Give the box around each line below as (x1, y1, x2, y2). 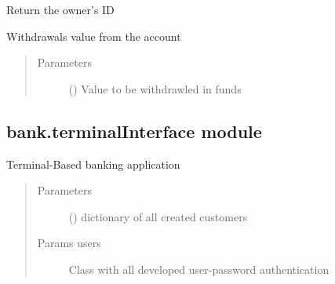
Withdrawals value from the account (6, 27, 181, 44)
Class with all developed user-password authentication (68, 260, 330, 277)
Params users (37, 235, 101, 251)
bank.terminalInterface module (6, 118, 262, 143)
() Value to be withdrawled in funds (68, 80, 242, 96)
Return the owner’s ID (6, 2, 115, 17)
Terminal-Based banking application (6, 155, 180, 172)
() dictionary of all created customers (68, 208, 248, 224)
